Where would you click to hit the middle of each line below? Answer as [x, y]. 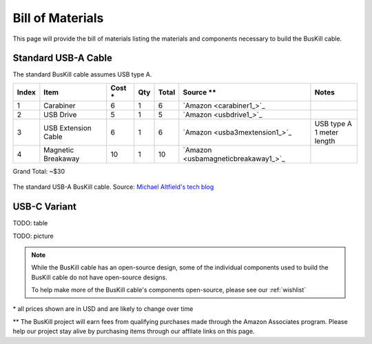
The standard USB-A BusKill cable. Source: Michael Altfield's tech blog [113, 187]
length [325, 141]
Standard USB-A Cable [63, 58]
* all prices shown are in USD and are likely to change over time [103, 309]
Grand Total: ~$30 [39, 171]
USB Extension [68, 128]
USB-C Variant [45, 207]
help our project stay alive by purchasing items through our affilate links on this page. [134, 332]
